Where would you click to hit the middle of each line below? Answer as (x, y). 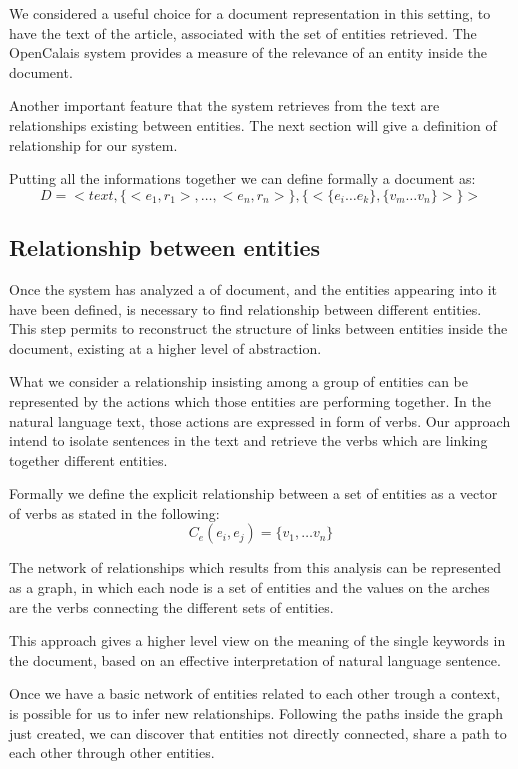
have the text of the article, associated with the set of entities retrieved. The (243, 32)
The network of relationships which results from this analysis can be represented (255, 567)
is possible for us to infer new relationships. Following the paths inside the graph (256, 713)
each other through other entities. (112, 752)
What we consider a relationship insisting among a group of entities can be (239, 381)
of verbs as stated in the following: (114, 512)
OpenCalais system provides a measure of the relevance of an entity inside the (248, 52)
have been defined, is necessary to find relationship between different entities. (245, 308)
